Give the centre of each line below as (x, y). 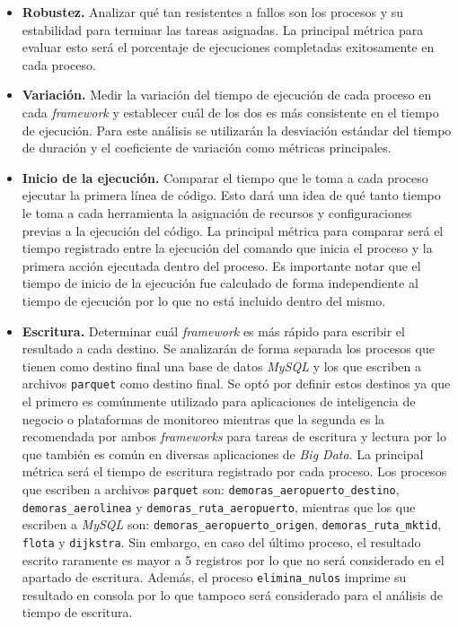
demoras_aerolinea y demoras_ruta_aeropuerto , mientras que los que (219, 506)
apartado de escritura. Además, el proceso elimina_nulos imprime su (214, 577)
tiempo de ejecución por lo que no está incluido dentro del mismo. (204, 300)
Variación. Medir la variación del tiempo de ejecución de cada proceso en (227, 95)
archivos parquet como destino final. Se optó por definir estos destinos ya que (236, 383)
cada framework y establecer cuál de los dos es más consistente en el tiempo (230, 112)
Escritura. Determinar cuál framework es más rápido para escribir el (213, 331)
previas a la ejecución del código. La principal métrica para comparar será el (233, 230)
